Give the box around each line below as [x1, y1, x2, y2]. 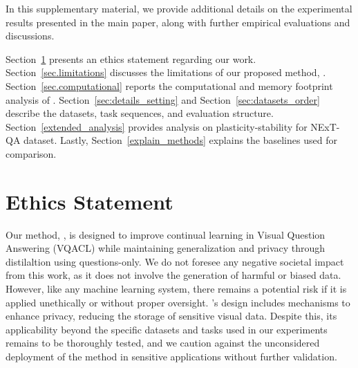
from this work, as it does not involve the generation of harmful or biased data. [6, 268, 341, 282]
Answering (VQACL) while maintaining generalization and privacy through [6, 241, 326, 255]
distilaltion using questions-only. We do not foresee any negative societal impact [6, 254, 344, 268]
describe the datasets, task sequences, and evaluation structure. [6, 106, 274, 120]
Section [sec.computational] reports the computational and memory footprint [6, 78, 333, 93]
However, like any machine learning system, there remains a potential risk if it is [6, 282, 347, 296]
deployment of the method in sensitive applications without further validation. [6, 349, 337, 363]
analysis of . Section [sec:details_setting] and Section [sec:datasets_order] [6, 92, 320, 107]
